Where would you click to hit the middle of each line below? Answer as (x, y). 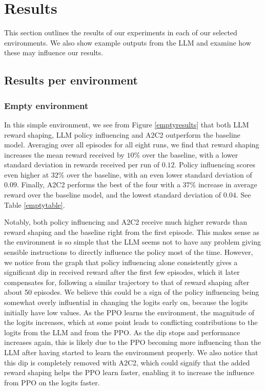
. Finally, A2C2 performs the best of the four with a (98, 184)
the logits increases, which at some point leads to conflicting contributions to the (131, 322)
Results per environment (71, 80)
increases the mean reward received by (64, 154)
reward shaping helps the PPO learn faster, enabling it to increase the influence (129, 372)
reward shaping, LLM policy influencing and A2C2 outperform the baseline (122, 134)
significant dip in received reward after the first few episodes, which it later (122, 272)
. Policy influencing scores (215, 165)
